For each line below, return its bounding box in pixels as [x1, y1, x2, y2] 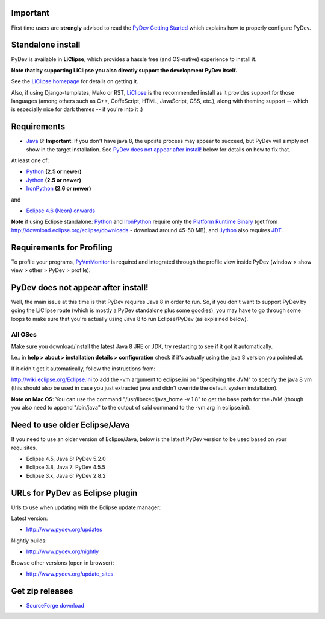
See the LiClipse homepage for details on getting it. [11, 78, 138, 85]
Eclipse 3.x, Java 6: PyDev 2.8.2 [26, 472, 106, 479]
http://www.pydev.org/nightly [26, 548, 99, 555]
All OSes [11, 330, 37, 338]
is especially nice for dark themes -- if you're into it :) [11, 106, 143, 113]
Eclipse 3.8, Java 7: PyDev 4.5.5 [26, 463, 105, 471]
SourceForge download [26, 602, 84, 609]
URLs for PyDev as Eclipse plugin [11, 487, 138, 498]
